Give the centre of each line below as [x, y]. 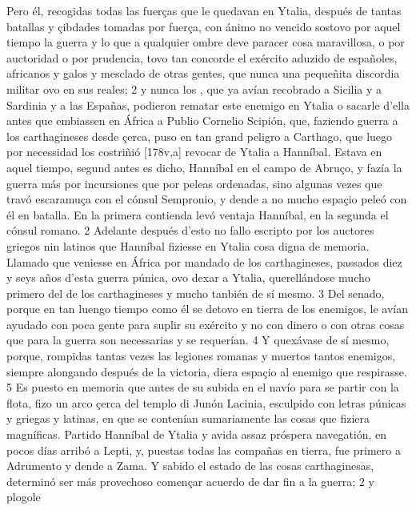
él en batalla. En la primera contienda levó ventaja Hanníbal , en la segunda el [198, 214]
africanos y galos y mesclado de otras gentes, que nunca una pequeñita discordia [203, 73]
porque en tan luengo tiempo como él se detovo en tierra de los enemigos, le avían [207, 309]
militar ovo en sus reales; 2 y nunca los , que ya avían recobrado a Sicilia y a [194, 88]
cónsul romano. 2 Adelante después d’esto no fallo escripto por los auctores [190, 230]
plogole [24, 497]
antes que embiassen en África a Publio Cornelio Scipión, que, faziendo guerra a [202, 120]
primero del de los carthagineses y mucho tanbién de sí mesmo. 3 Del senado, [196, 293]
